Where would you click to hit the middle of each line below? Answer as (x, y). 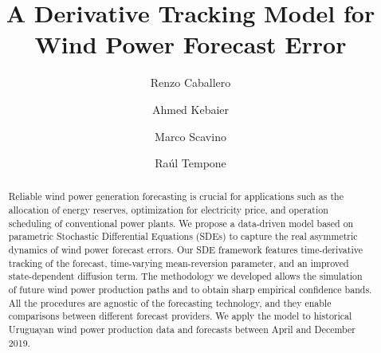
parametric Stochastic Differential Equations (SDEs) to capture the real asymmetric (183, 236)
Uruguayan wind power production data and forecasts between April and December (182, 329)
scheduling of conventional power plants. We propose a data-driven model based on (181, 223)
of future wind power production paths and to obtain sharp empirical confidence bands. (190, 290)
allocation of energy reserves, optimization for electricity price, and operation (168, 210)
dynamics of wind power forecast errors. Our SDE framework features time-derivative (185, 250)
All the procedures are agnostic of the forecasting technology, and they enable (170, 302)
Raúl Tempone (190, 163)
